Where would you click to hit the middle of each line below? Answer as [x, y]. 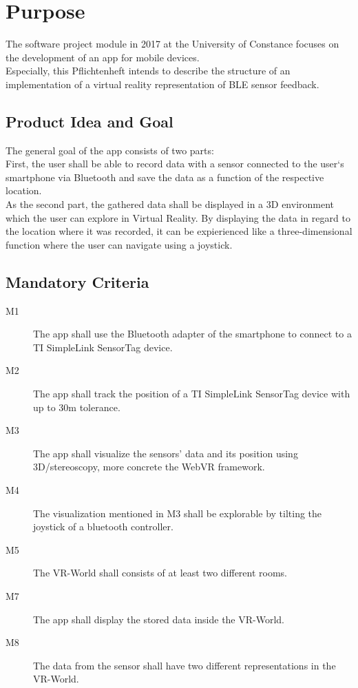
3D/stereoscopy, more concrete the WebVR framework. [149, 467]
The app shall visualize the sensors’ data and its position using [166, 453]
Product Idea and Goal [89, 121]
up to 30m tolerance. [77, 407]
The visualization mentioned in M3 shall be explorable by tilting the [178, 513]
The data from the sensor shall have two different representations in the [185, 665]
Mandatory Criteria [77, 281]
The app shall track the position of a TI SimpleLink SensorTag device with [192, 394]
